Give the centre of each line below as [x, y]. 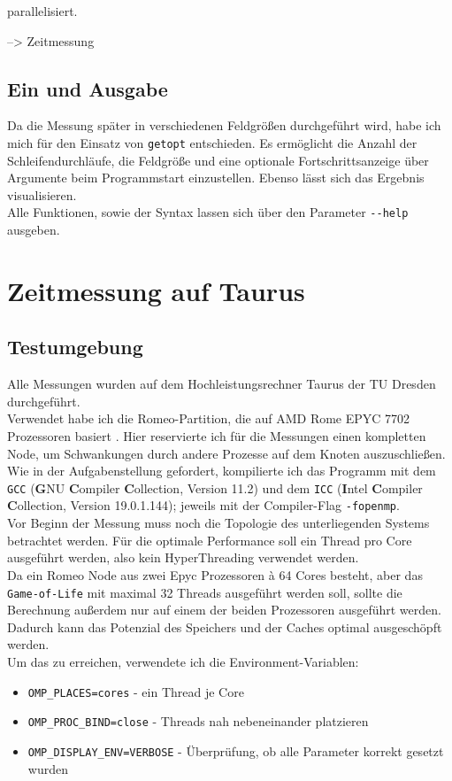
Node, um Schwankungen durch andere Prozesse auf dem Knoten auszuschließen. [226, 453]
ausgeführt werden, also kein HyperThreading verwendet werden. [183, 557]
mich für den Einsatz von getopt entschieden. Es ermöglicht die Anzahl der [212, 142]
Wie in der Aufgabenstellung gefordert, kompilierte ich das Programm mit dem [222, 471]
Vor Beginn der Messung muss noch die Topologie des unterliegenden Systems [218, 523]
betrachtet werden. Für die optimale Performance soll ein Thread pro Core [210, 540]
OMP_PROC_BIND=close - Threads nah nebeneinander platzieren [198, 721]
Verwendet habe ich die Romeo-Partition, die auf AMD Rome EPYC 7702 [209, 418]
